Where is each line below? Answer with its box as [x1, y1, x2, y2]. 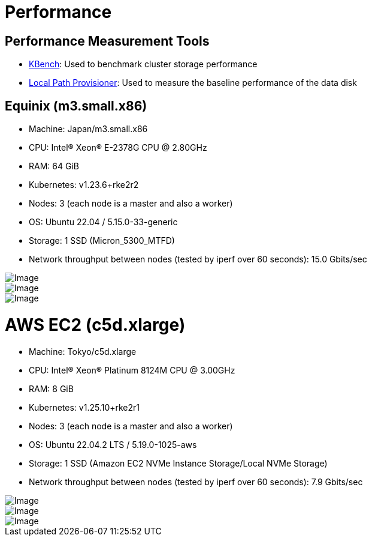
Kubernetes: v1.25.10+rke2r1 [29, 402, 140, 413]
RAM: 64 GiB [29, 161, 79, 172]
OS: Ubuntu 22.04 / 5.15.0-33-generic [29, 217, 178, 228]
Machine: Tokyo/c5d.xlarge [29, 346, 137, 357]
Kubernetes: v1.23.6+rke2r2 [29, 180, 139, 190]
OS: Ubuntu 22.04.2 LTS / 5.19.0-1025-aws [29, 439, 197, 450]
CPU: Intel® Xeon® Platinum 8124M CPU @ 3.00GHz [29, 364, 235, 375]
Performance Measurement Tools [5, 33, 210, 49]
